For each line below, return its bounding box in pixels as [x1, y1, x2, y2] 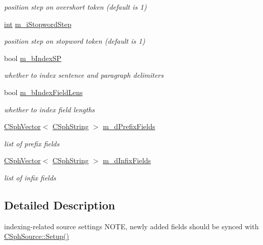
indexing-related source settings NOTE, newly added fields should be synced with [4, 221, 259, 231]
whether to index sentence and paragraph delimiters [4, 70, 164, 80]
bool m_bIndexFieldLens [4, 86, 83, 97]
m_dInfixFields [103, 155, 151, 166]
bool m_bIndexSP [4, 52, 62, 63]
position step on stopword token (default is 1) [4, 36, 145, 46]
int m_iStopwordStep [4, 18, 72, 29]
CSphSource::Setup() [4, 231, 69, 241]
